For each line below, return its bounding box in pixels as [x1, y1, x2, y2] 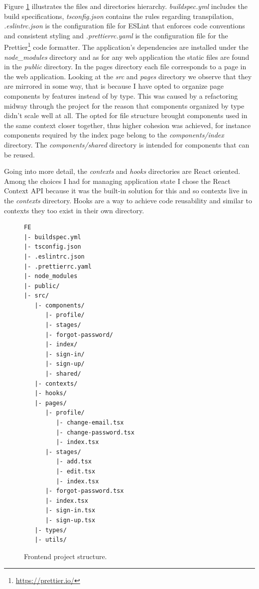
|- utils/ [34, 536, 67, 544]
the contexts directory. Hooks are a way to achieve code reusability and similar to [4, 195, 252, 205]
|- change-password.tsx [56, 429, 134, 436]
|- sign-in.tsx [45, 507, 96, 514]
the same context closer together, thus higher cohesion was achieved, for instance [4, 120, 251, 130]
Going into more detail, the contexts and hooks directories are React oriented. [4, 166, 241, 176]
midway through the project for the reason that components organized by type [4, 100, 245, 111]
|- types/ [34, 526, 67, 534]
